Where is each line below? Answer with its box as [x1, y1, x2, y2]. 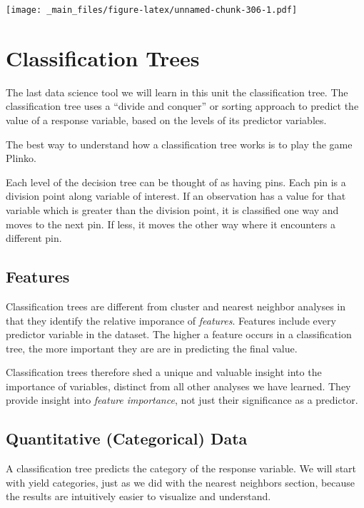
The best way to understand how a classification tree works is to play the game [6, 136, 353, 151]
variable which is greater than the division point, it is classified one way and [6, 202, 339, 217]
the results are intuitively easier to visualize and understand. [6, 489, 271, 504]
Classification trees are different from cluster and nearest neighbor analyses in [6, 298, 346, 313]
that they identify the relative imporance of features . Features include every [6, 313, 336, 327]
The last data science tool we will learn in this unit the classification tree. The [6, 84, 348, 99]
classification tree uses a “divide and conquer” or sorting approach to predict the [6, 98, 359, 113]
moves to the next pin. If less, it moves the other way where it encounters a [6, 216, 336, 231]
